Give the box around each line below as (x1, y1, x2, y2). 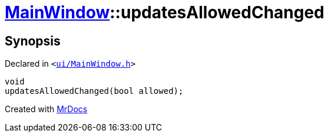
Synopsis (5, 33, 61, 48)
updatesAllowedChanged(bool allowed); (5, 86, 184, 96)
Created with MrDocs (5, 104, 88, 115)
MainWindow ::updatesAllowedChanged (5, 2, 324, 22)
